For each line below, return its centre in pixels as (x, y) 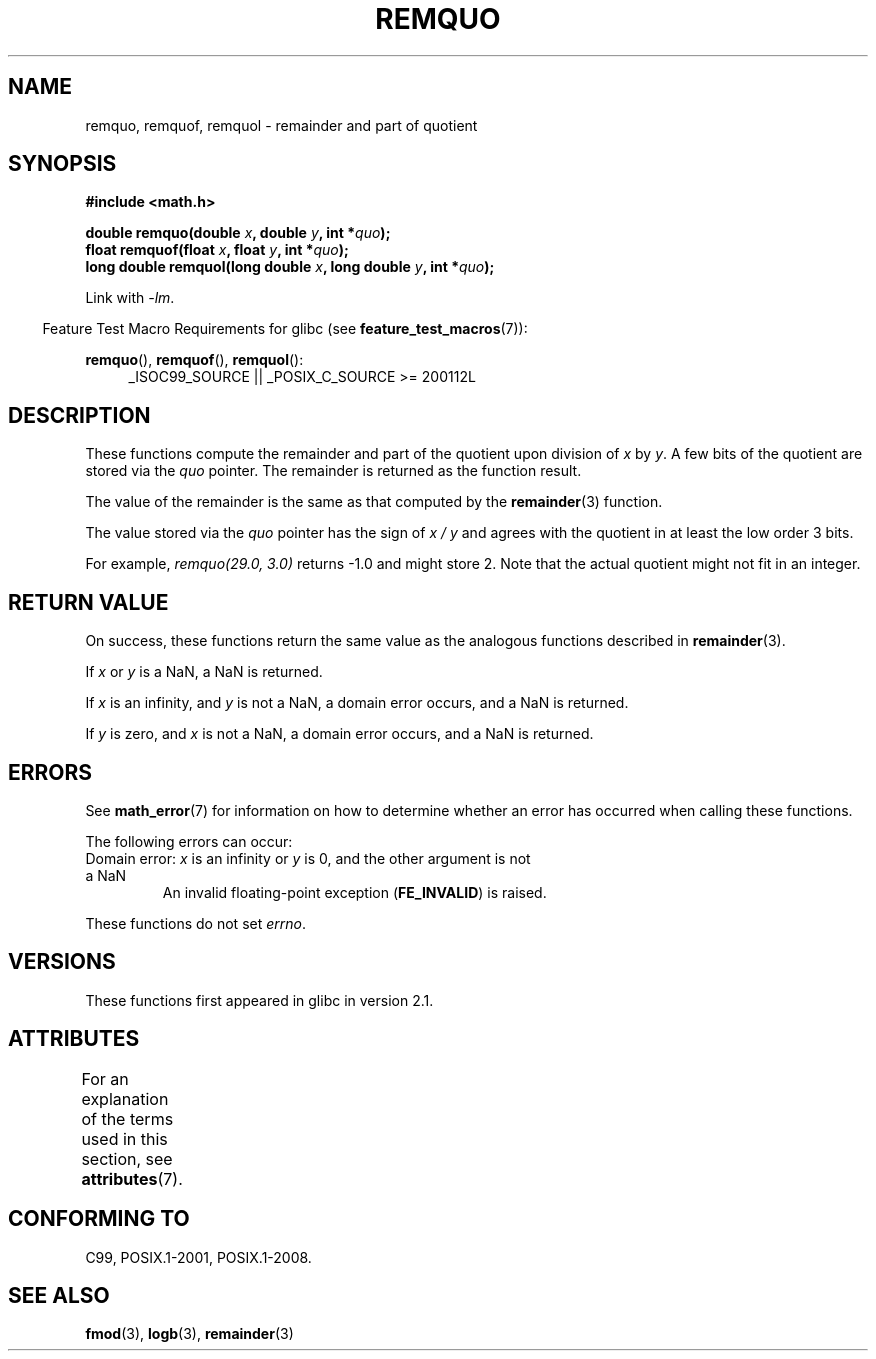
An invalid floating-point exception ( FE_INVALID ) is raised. (354, 892)
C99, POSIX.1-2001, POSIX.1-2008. (198, 1257)
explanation (125, 1098)
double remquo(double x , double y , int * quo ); (238, 233)
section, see (127, 1158)
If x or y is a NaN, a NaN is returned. (204, 672)
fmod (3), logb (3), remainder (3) (189, 1334)
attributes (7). (132, 1178)
